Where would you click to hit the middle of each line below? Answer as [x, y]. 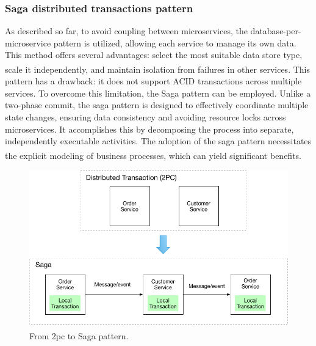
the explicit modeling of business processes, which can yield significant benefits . [153, 155]
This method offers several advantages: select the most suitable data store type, [154, 55]
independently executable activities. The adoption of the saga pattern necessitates [158, 141]
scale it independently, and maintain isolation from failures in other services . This [157, 69]
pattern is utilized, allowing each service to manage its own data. [175, 42]
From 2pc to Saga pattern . [79, 335]
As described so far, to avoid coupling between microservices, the [126, 31]
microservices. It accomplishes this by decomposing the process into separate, [149, 129]
